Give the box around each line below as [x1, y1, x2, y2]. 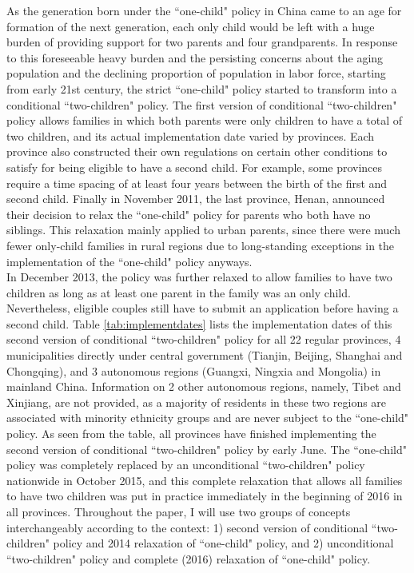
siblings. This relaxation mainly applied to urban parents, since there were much [6, 221, 400, 238]
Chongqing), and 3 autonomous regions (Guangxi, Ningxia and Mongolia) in [6, 362, 381, 379]
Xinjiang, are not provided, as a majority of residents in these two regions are [6, 393, 387, 410]
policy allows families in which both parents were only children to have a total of [6, 112, 403, 129]
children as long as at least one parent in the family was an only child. [6, 284, 351, 300]
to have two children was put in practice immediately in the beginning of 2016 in [6, 487, 403, 504]
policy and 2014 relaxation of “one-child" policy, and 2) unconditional [53, 535, 394, 551]
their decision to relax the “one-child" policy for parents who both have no [6, 205, 371, 222]
